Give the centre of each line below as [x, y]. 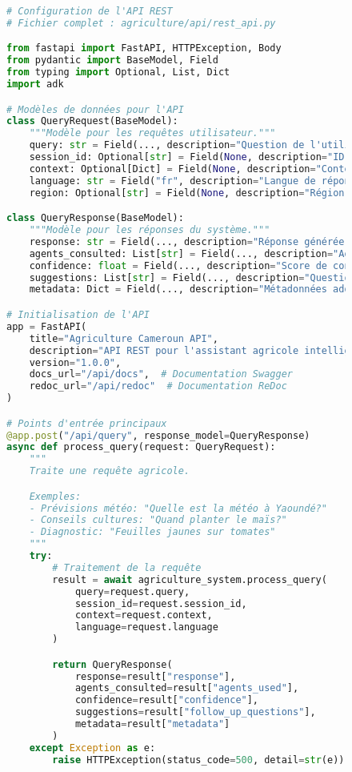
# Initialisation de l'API [78, 315]
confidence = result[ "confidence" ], [167, 700]
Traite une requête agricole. [110, 471]
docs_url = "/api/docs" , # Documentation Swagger [161, 374]
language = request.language [146, 627]
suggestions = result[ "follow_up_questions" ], [195, 712]
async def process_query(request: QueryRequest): [141, 447]
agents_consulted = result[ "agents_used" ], [187, 688]
